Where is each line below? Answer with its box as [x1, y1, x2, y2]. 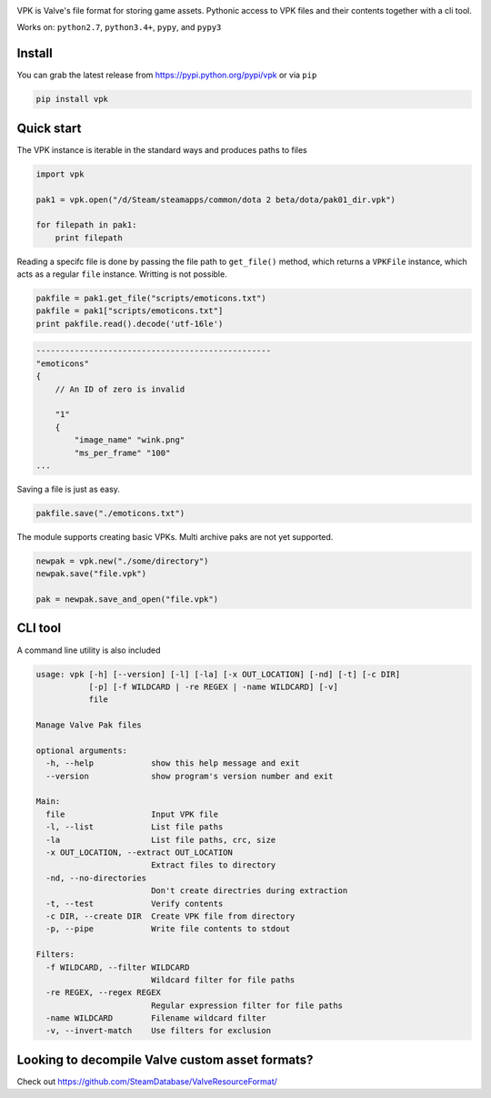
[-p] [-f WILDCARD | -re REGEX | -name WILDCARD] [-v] [88, 681, 338, 692]
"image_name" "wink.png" [74, 435, 185, 445]
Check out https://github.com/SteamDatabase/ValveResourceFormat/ [16, 1075, 277, 1087]
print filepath [55, 232, 123, 243]
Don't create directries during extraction [150, 886, 348, 896]
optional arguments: [35, 745, 127, 756]
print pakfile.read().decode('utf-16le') [35, 319, 224, 329]
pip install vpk [35, 94, 109, 105]
